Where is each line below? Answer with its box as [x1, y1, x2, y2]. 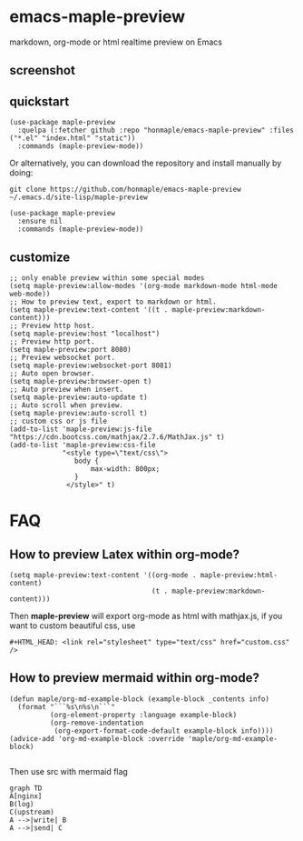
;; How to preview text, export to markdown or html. [9, 297, 218, 306]
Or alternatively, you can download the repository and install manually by [9, 157, 282, 169]
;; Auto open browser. [9, 368, 95, 378]
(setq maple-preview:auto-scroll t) [9, 408, 148, 417]
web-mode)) [9, 289, 51, 298]
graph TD [9, 784, 43, 793]
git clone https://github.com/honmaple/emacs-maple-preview [9, 185, 242, 195]
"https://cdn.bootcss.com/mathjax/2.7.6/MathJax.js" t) [9, 432, 225, 442]
